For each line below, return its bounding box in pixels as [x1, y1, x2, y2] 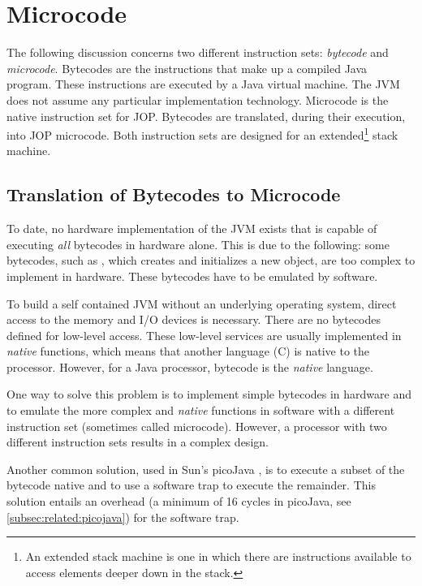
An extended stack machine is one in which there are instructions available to [25, 548, 411, 565]
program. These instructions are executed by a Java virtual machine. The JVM [6, 75, 400, 93]
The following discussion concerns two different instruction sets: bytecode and [6, 44, 389, 61]
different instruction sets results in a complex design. [6, 433, 269, 450]
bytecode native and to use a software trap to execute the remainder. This [6, 476, 376, 493]
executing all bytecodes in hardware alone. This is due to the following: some [6, 235, 390, 252]
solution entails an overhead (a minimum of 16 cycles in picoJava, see [6, 493, 351, 510]
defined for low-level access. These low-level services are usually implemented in [6, 326, 402, 343]
